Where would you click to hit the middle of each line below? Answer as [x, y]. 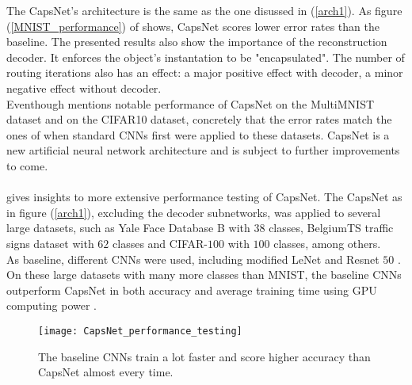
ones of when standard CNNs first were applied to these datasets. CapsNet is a [198, 134]
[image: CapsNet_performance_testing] [140, 331]
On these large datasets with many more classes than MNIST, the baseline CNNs [204, 274]
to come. [27, 165]
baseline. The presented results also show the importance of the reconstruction [197, 42]
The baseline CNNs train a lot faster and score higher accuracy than [204, 356]
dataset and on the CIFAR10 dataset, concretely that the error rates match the [199, 119]
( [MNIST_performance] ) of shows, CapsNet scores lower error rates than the [193, 26]
